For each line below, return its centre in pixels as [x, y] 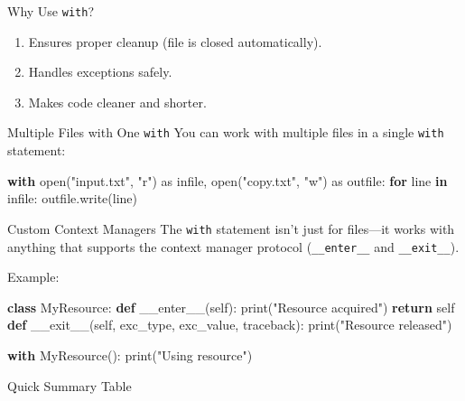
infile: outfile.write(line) [72, 198]
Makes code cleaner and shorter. [117, 102]
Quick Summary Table [70, 385]
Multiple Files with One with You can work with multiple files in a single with [226, 132]
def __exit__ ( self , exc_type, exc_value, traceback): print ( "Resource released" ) [230, 325]
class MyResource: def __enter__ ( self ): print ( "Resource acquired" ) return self [231, 307]
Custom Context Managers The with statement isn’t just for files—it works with [231, 228]
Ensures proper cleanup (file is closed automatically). [175, 41]
